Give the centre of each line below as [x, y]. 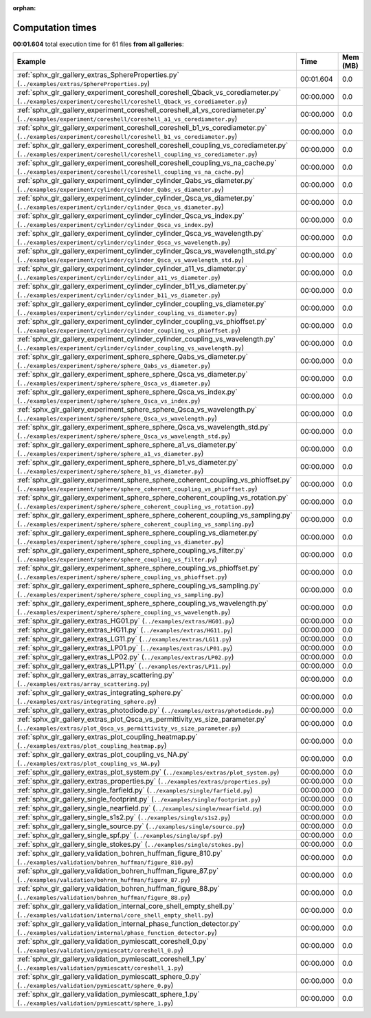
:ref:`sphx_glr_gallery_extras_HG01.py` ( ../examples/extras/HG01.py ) [126, 621]
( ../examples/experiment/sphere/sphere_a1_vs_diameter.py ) [110, 454]
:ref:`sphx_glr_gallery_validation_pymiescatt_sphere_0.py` [109, 977]
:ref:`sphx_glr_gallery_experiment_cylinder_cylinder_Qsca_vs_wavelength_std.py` [147, 251]
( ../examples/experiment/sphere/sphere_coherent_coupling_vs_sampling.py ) [135, 524]
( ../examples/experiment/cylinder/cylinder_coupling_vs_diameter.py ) [127, 313]
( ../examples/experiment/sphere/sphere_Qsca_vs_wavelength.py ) [117, 418]
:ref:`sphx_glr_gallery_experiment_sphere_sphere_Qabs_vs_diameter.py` [133, 357]
